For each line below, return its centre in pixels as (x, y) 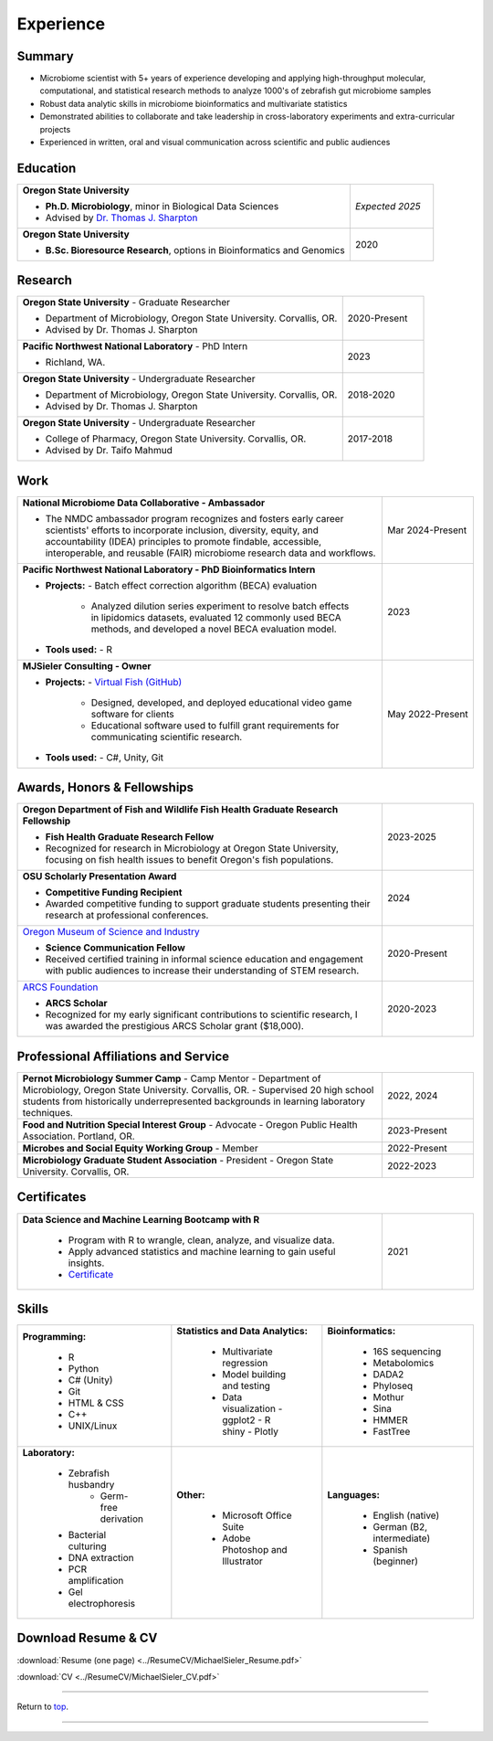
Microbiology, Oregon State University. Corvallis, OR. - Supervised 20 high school (198, 1089)
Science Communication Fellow (115, 948)
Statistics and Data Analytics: (242, 1332)
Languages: (354, 1495)
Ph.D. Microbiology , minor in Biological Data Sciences (162, 206)
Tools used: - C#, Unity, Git (105, 757)
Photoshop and (255, 1550)
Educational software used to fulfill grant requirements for (215, 725)
